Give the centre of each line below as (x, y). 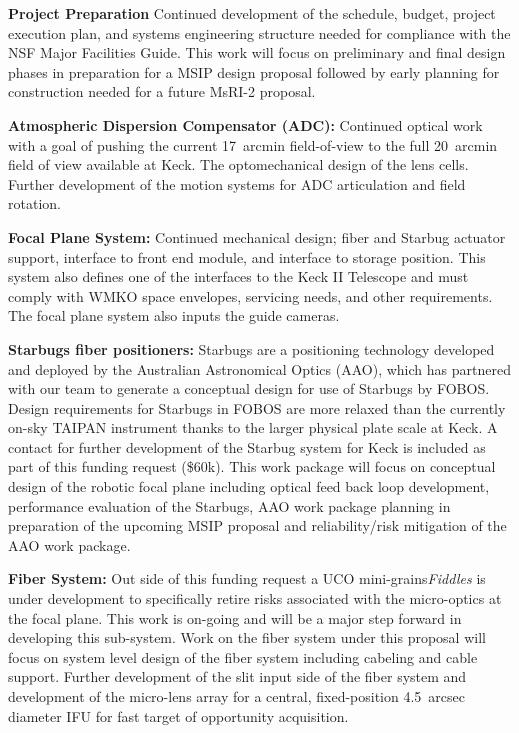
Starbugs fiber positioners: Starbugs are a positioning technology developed (251, 348)
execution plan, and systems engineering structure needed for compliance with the (259, 32)
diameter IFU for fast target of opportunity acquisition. (178, 715)
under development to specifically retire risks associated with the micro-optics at (255, 598)
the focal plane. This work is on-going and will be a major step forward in (235, 617)
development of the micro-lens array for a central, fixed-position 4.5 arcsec (237, 696)
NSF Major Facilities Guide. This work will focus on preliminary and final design (257, 52)
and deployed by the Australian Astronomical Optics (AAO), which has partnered (259, 368)
